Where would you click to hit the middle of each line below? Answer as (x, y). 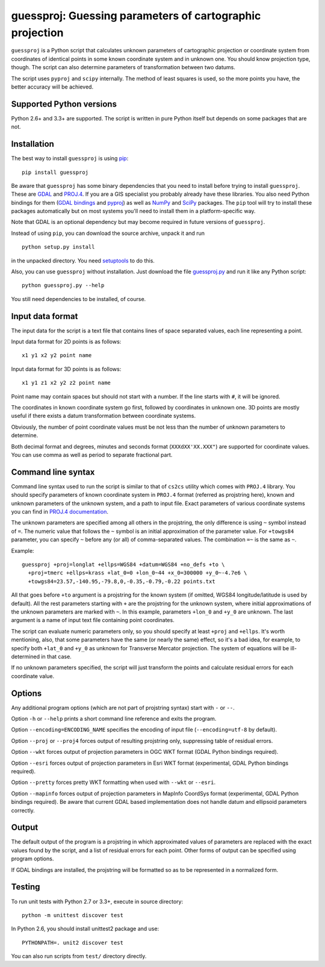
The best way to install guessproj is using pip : (70, 158)
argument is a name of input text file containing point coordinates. (93, 620)
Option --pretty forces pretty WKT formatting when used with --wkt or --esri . (113, 782)
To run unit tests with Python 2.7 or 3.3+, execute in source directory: (97, 901)
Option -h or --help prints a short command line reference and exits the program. (114, 719)
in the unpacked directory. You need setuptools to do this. (83, 260)
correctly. (23, 810)
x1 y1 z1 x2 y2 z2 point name (67, 383)
